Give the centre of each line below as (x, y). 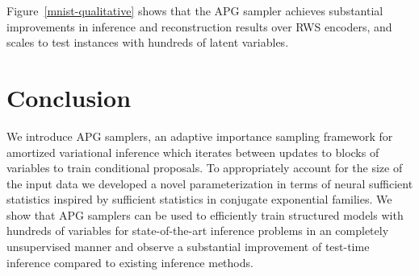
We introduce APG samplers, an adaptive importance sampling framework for (200, 136)
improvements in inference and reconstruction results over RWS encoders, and (199, 26)
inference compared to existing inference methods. (130, 262)
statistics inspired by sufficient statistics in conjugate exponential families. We (199, 199)
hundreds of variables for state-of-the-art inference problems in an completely (198, 231)
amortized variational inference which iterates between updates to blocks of (193, 152)
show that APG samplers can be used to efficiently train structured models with (205, 214)
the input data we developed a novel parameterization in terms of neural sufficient (210, 183)
